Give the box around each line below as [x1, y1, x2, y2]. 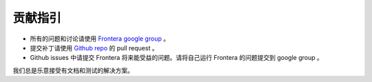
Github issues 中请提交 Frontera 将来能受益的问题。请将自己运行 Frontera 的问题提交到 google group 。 [30, 54, 323, 62]
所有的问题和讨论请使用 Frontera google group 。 [30, 34, 170, 43]
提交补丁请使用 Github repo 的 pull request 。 [30, 43, 158, 52]
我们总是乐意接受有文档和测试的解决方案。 [12, 66, 134, 74]
